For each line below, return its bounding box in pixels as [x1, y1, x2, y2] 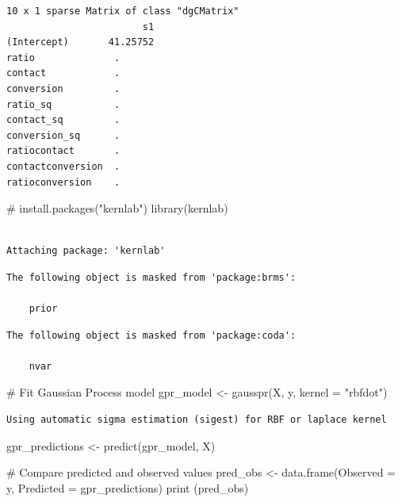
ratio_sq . [6, 98, 121, 110]
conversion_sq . [6, 129, 121, 141]
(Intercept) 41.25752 [6, 36, 155, 48]
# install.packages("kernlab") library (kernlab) [6, 200, 228, 217]
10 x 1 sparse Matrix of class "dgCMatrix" [6, 6, 239, 17]
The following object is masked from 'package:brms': [6, 271, 297, 283]
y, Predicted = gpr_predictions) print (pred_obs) [6, 479, 249, 496]
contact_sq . [6, 114, 121, 126]
